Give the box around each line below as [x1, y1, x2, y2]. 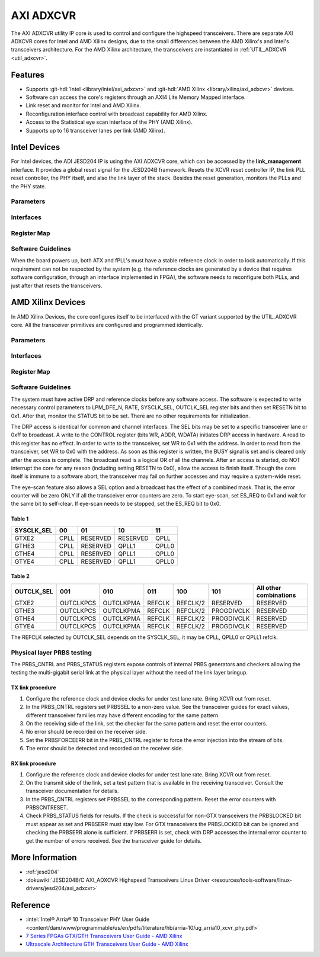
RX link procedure [11, 760, 56, 767]
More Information [11, 853, 77, 863]
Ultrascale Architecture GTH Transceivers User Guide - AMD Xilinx [25, 940, 189, 948]
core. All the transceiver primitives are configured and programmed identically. [11, 321, 203, 328]
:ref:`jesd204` [25, 868, 59, 875]
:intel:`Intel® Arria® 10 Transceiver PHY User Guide [25, 916, 150, 923]
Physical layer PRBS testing [11, 648, 92, 657]
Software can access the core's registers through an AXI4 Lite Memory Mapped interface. [25, 94, 246, 101]
